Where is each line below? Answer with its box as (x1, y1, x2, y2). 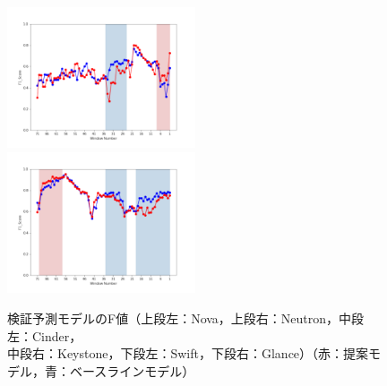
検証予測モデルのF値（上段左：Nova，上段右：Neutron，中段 (7, 309, 365, 327)
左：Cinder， (7, 326, 82, 345)
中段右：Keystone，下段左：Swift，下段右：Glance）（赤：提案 (7, 344, 369, 363)
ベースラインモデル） (69, 361, 195, 380)
